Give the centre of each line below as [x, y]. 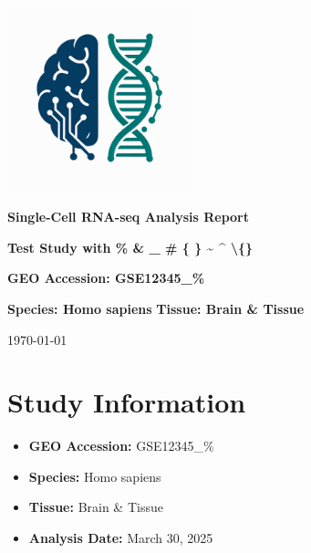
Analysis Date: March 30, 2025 [121, 538]
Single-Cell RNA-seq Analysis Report [128, 217]
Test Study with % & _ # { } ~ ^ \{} [130, 247]
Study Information [127, 402]
